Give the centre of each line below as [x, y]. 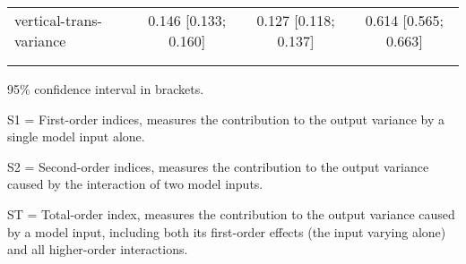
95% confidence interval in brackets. [106, 89]
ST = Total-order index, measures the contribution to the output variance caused [231, 213]
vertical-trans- [58, 20]
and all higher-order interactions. [98, 249]
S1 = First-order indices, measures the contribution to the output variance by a [226, 119]
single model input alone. [76, 136]
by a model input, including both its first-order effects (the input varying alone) [227, 231]
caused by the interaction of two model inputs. [135, 184]
